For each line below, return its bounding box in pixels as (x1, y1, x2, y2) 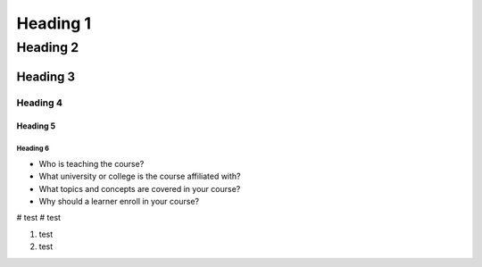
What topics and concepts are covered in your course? (38, 183, 241, 194)
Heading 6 (16, 144, 49, 154)
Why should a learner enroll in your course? (38, 196, 200, 206)
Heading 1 (16, 13, 92, 33)
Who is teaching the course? (38, 158, 145, 169)
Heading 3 (16, 69, 76, 84)
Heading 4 (16, 96, 62, 109)
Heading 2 (16, 39, 79, 55)
